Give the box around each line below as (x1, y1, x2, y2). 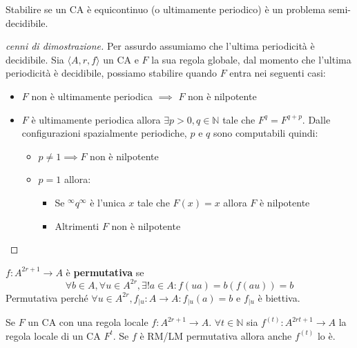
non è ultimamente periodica (31, 88, 153, 103)
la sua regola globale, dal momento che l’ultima (151, 52, 351, 66)
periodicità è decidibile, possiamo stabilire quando (6, 66, 218, 80)
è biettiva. (258, 290, 300, 304)
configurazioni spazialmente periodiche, (21, 126, 187, 140)
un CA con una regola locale (28, 315, 148, 329)
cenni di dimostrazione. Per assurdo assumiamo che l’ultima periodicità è (6, 39, 315, 53)
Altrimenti (55, 218, 99, 233)
